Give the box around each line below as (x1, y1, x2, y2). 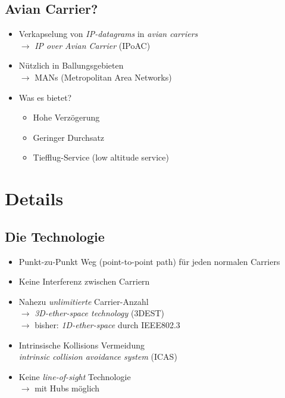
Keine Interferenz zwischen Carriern (18, 275, 150, 288)
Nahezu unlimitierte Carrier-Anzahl (18, 295, 149, 307)
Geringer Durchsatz (33, 131, 105, 143)
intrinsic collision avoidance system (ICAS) (18, 350, 177, 363)
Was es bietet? (18, 91, 72, 103)
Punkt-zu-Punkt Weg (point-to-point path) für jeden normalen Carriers (18, 255, 280, 267)
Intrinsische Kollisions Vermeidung (18, 338, 145, 351)
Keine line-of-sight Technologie (18, 370, 131, 382)
